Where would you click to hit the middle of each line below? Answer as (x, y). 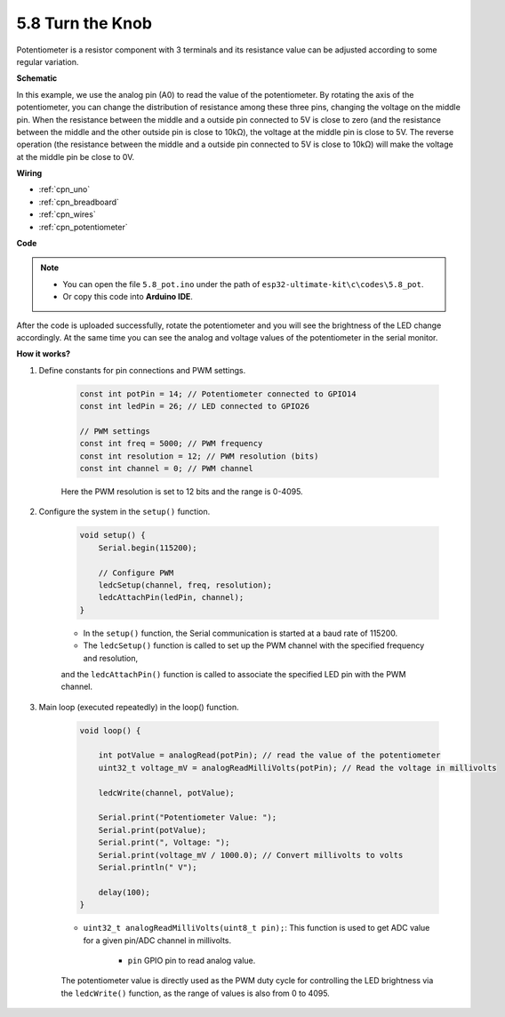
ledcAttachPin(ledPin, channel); (171, 597)
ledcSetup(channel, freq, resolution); (185, 585)
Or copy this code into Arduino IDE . (128, 297)
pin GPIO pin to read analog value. (192, 960)
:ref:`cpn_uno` (64, 189)
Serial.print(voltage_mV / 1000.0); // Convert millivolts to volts (251, 855)
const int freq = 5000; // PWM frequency (171, 444)
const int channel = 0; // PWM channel (166, 468)
